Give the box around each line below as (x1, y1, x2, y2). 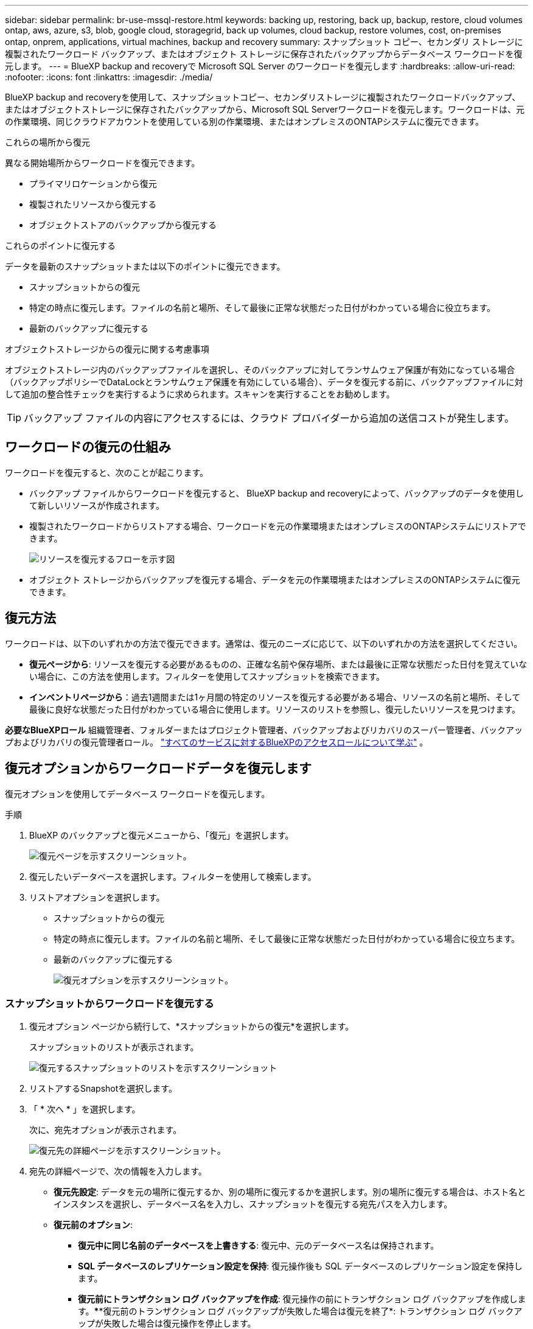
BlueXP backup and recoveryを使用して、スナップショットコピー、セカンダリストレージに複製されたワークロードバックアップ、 (5, 92, 521, 102)
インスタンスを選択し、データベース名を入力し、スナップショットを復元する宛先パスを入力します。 (54, 1199, 453, 1210)
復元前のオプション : (54, 1219, 133, 1230)
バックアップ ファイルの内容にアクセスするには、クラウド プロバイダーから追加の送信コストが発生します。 (24, 412, 514, 424)
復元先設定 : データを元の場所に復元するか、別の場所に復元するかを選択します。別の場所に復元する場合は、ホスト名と (54, 1187, 526, 1198)
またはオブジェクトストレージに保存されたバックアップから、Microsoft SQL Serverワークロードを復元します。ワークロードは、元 (5, 104, 524, 114)
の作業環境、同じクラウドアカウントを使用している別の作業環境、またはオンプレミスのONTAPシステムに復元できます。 (5, 116, 484, 127)
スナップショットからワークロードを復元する (5, 997, 214, 1010)
